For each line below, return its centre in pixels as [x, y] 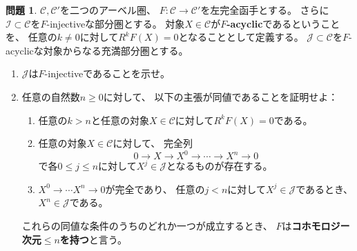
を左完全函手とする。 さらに [265, 10]
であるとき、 [325, 189]
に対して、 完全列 [153, 143]
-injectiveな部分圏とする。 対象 [116, 23]
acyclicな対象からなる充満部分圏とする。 [97, 50]
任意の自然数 [51, 96]
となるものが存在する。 [219, 166]
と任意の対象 [120, 120]
